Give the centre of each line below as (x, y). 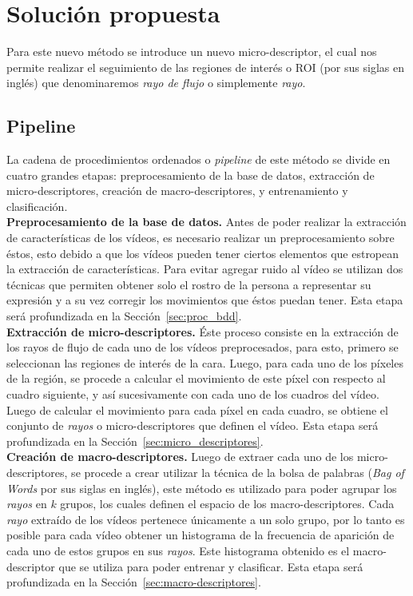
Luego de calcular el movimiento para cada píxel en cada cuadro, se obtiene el (197, 409)
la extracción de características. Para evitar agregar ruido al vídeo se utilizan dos (205, 269)
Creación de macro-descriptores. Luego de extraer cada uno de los (180, 457)
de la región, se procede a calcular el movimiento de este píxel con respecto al (196, 378)
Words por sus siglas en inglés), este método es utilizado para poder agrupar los (202, 488)
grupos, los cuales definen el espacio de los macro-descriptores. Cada (227, 504)
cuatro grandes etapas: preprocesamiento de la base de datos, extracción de (191, 175)
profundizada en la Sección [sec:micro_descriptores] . (135, 441)
